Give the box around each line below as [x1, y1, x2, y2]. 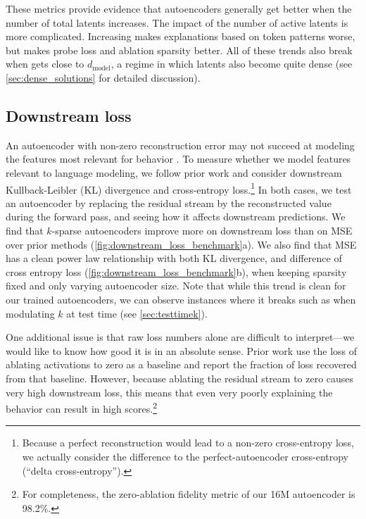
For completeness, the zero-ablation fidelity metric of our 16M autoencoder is [22, 487, 355, 501]
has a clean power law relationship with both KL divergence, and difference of [6, 251, 342, 265]
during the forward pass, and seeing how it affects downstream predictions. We [6, 209, 346, 224]
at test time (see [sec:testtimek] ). [66, 306, 208, 320]
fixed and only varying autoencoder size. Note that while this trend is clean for [6, 278, 346, 293]
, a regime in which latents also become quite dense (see [111, 56, 353, 71]
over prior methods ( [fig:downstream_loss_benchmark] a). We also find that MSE [6, 237, 357, 251]
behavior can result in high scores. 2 [6, 399, 158, 415]
